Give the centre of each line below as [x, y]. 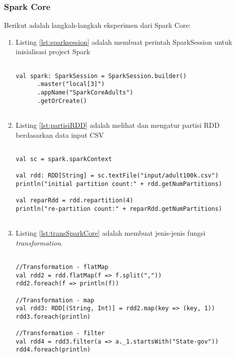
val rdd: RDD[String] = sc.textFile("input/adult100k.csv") [117, 176]
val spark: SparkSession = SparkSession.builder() [101, 76]
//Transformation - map [55, 300]
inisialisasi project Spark [53, 51]
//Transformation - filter [60, 333]
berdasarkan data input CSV [60, 134]
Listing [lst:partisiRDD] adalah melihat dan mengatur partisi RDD [118, 125]
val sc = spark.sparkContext [64, 159]
